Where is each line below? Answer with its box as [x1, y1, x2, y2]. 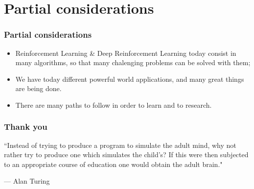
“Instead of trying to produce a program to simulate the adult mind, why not [4, 140, 236, 150]
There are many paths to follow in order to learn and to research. [15, 99, 212, 110]
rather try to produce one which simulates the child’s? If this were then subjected [4, 149, 249, 160]
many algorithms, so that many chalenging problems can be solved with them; [15, 57, 251, 68]
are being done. [15, 83, 62, 94]
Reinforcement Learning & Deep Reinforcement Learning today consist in [15, 47, 236, 58]
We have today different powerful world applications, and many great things [15, 73, 244, 84]
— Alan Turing [4, 175, 50, 186]
